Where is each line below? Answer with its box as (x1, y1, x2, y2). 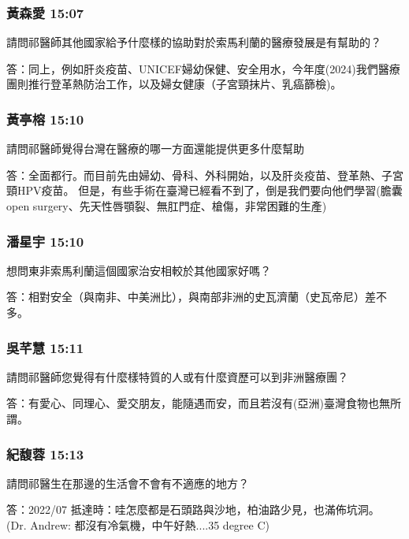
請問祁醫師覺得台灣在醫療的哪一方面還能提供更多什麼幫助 (6, 140, 304, 157)
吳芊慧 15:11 (6, 337, 84, 357)
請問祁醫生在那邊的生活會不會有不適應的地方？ (6, 474, 249, 491)
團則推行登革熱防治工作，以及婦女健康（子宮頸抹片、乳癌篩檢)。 (6, 76, 342, 92)
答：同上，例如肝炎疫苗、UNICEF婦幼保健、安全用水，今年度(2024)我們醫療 (6, 60, 400, 76)
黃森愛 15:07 (6, 2, 84, 22)
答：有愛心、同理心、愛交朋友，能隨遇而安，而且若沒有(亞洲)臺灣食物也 (6, 395, 379, 411)
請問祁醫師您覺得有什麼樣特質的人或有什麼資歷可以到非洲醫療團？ (6, 368, 348, 385)
